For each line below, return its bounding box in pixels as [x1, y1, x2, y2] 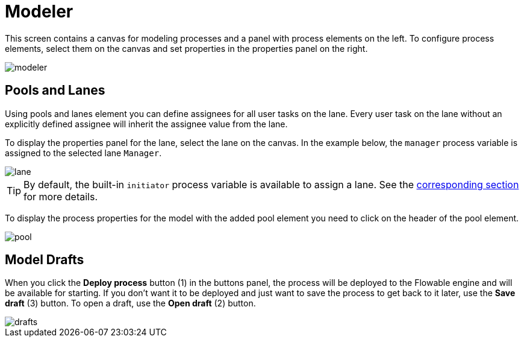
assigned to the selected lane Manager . [5, 147, 162, 158]
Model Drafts [5, 252, 84, 268]
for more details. [23, 190, 98, 203]
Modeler [5, 1, 73, 22]
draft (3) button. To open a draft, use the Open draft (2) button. [5, 298, 256, 309]
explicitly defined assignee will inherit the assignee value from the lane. [5, 118, 288, 129]
